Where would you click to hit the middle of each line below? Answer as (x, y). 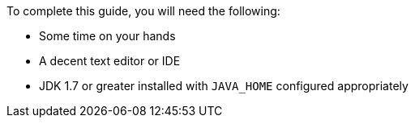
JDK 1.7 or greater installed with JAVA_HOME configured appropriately (224, 86)
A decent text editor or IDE (110, 61)
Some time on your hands (107, 36)
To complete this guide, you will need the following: (143, 11)
